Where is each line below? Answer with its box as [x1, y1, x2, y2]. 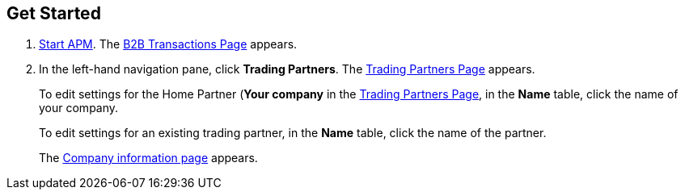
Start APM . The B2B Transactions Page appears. [39, 37, 298, 52]
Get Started [6, 3, 101, 23]
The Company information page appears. [39, 151, 258, 165]
